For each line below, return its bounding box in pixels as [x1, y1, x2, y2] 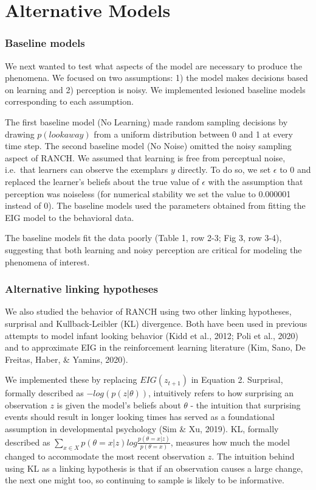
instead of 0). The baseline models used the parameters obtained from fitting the [5, 199, 306, 212]
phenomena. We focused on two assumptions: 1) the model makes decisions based [5, 71, 308, 84]
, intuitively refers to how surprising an [148, 387, 294, 399]
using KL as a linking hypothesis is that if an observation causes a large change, [5, 461, 303, 474]
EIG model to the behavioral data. [5, 211, 134, 223]
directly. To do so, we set [177, 163, 271, 176]
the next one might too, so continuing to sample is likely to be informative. [5, 474, 284, 486]
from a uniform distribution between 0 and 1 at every [94, 127, 293, 140]
